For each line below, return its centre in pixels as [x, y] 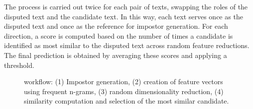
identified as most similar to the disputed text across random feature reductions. [127, 45]
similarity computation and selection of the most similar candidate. [126, 101]
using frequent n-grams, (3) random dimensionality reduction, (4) [124, 91]
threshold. [19, 65]
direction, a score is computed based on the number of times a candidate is [119, 35]
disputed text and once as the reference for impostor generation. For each [116, 26]
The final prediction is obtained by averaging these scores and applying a [116, 55]
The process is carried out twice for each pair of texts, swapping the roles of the [126, 6]
